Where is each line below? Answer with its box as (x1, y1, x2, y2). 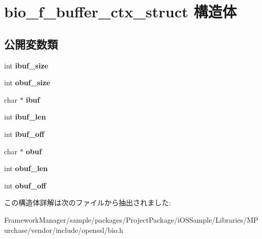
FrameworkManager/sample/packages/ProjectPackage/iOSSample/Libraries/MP (4, 214, 258, 225)
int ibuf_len (4, 111, 46, 122)
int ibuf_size (4, 60, 49, 70)
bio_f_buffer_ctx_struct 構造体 (4, 1, 237, 22)
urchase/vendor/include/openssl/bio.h (4, 224, 123, 235)
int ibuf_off (4, 128, 45, 139)
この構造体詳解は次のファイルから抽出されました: (4, 197, 171, 208)
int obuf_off (4, 180, 46, 190)
